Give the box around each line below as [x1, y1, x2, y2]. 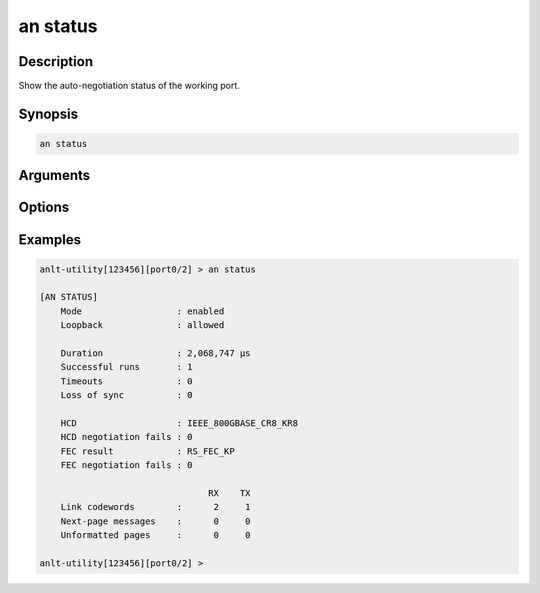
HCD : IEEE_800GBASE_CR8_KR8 [60, 417, 299, 429]
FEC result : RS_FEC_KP [60, 445, 235, 457]
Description [18, 53, 94, 70]
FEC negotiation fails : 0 [60, 460, 194, 471]
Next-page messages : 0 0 [60, 515, 251, 527]
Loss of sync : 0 [60, 390, 194, 401]
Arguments [18, 167, 91, 184]
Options [18, 199, 70, 216]
